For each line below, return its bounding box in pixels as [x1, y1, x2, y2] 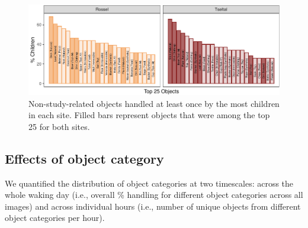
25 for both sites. [28, 120, 90, 132]
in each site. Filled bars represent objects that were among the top [28, 109, 270, 121]
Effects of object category [5, 149, 164, 167]
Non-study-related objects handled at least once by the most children [28, 97, 280, 109]
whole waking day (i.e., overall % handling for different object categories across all [5, 188, 303, 201]
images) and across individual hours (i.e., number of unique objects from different [5, 200, 301, 212]
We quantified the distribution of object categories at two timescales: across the [5, 177, 294, 189]
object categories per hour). [5, 211, 105, 224]
